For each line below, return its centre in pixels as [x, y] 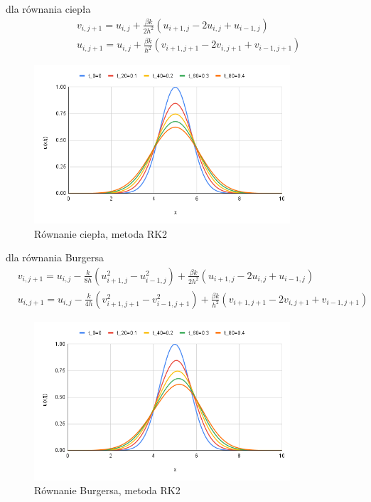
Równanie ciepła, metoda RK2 [101, 233]
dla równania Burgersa [55, 257]
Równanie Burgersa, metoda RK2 [107, 490]
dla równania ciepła [48, 9]
